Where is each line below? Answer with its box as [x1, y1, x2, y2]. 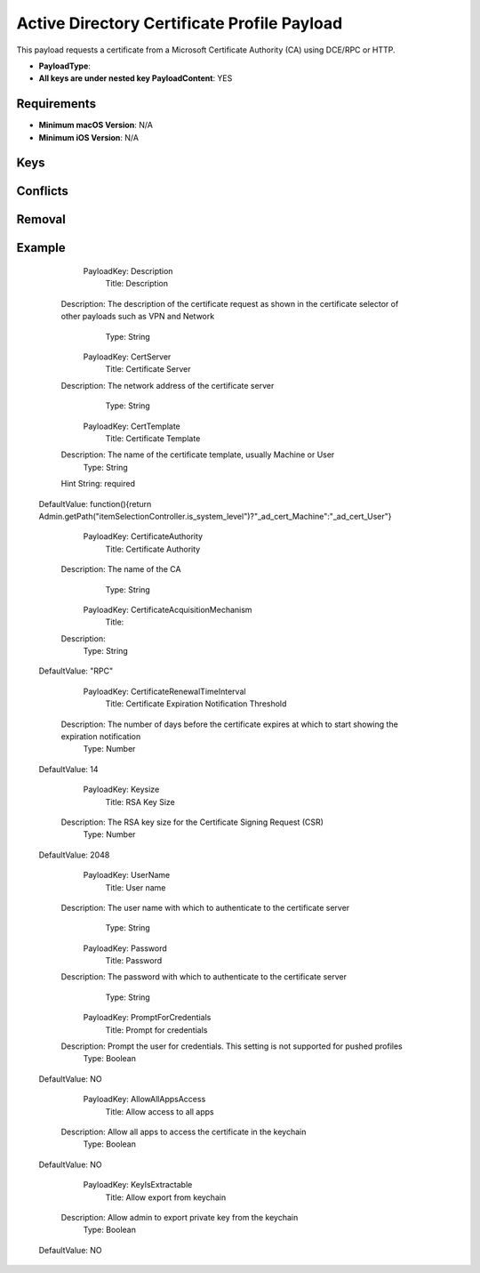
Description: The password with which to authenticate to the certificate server [60, 971, 347, 982]
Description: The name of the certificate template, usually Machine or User [60, 449, 335, 460]
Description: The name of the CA [60, 564, 181, 575]
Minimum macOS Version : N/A [38, 120, 153, 131]
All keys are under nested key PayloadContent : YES [38, 73, 233, 84]
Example [16, 240, 66, 255]
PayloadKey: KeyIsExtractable [83, 1180, 193, 1190]
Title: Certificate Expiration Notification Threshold [105, 698, 287, 709]
